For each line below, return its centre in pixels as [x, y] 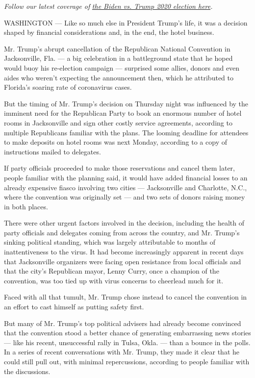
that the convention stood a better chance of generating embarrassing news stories [127, 333]
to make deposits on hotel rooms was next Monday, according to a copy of [115, 142]
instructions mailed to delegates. [52, 151]
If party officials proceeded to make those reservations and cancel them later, [120, 168]
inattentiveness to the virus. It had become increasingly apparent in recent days [124, 252]
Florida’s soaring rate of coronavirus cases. [68, 87]
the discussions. [27, 371]
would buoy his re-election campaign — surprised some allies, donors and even [122, 67]
